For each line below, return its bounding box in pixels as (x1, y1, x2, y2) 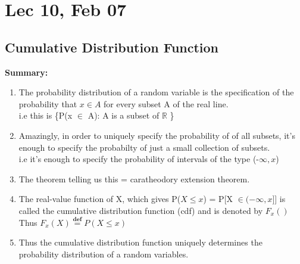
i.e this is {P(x (18, 109, 73, 122)
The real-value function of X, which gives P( (18, 192, 181, 205)
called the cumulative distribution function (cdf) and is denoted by (18, 204, 263, 216)
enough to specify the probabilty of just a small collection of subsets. (18, 141, 270, 153)
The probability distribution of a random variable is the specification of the (18, 86, 294, 98)
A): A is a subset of (87, 109, 160, 122)
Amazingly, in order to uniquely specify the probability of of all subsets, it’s (18, 129, 295, 141)
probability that (18, 97, 77, 110)
